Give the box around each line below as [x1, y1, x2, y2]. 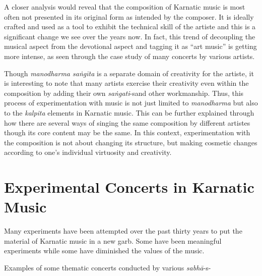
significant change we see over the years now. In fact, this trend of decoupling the [4, 31, 255, 41]
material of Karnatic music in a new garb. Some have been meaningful [4, 235, 222, 246]
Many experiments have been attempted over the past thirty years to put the [4, 226, 242, 236]
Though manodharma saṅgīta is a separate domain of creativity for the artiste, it [4, 68, 254, 78]
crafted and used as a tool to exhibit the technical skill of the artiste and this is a [4, 21, 256, 32]
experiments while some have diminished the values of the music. [4, 245, 205, 256]
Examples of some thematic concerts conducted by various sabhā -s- [4, 262, 211, 272]
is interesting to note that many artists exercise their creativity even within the [4, 78, 249, 88]
